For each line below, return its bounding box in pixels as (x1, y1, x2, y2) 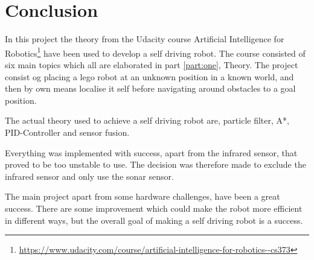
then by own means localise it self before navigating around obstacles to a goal (5, 82, 296, 95)
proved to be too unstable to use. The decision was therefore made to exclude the (5, 158, 306, 171)
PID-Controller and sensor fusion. (5, 125, 130, 138)
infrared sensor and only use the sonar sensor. (5, 170, 174, 182)
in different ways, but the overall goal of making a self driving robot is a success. (5, 214, 303, 226)
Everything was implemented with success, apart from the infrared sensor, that (5, 146, 298, 159)
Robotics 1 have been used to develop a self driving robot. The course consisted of (5, 45, 306, 59)
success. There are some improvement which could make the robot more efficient (5, 201, 303, 214)
